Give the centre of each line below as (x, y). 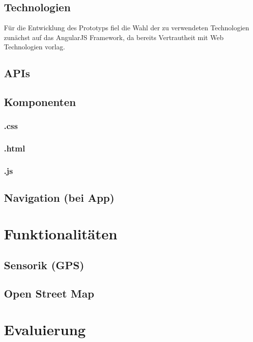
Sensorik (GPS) (44, 265)
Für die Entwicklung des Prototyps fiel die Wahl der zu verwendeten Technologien (127, 28)
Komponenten (40, 102)
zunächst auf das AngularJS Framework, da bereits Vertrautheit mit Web (114, 37)
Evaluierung (45, 329)
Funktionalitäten (61, 234)
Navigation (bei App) (59, 198)
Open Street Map (49, 293)
